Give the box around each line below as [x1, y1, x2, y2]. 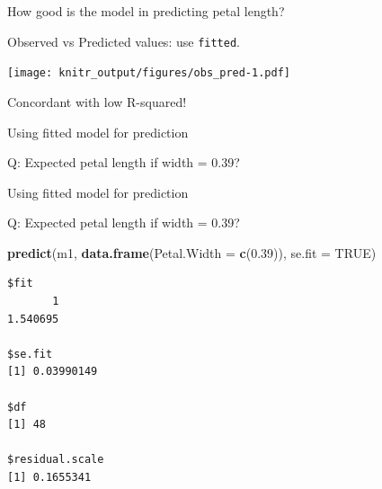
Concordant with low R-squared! [7, 92, 187, 111]
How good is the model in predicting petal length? [7, 2, 285, 20]
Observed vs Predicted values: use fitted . [7, 31, 240, 50]
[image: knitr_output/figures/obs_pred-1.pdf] [7, 67, 290, 80]
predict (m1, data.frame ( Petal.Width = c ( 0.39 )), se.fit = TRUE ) [7, 243, 377, 262]
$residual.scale [7, 453, 104, 467]
